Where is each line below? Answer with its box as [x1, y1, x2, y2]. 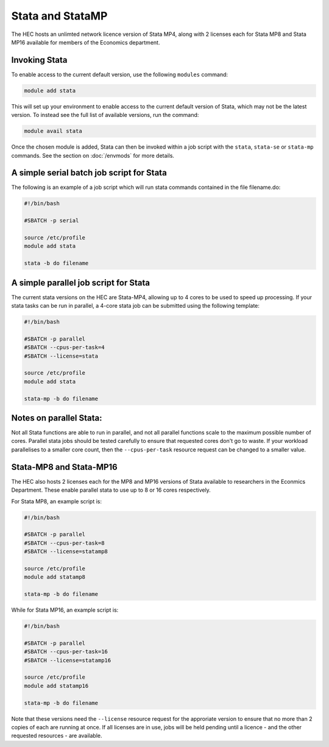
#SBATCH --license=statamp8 [24, 548, 108, 555]
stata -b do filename [24, 260, 89, 267]
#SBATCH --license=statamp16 [24, 657, 111, 664]
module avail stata [24, 128, 82, 135]
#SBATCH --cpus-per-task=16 [24, 648, 108, 655]
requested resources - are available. [11, 732, 102, 740]
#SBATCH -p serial [24, 217, 79, 224]
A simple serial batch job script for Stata [11, 168, 167, 178]
